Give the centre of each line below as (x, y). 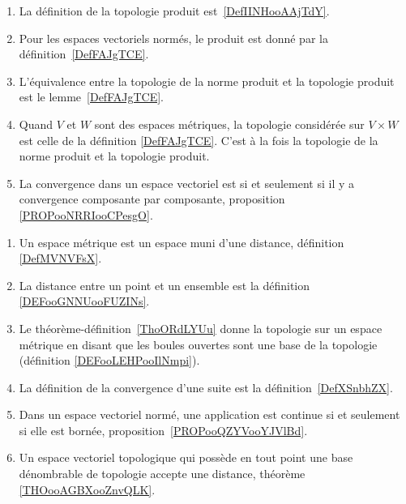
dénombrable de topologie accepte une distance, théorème (162, 474)
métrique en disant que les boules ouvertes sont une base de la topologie (198, 344)
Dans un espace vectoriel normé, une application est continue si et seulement (209, 414)
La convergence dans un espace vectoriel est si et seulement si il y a (187, 183)
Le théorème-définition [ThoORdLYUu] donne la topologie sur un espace (201, 328)
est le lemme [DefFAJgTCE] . (91, 97)
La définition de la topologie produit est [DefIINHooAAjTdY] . (174, 11)
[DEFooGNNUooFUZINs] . (84, 301)
